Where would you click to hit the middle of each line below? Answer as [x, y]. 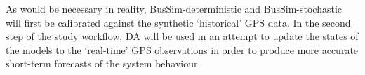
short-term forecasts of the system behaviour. [103, 63]
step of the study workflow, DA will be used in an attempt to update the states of [182, 36]
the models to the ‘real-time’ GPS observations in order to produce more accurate [182, 49]
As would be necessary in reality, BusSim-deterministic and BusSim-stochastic [174, 8]
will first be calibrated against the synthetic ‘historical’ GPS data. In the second [178, 22]
